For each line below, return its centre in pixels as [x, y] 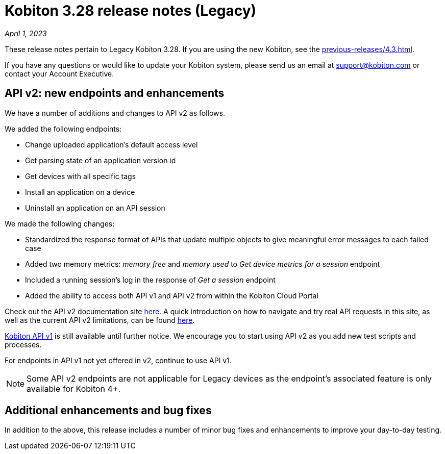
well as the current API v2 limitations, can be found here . [100, 320]
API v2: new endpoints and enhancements [115, 93]
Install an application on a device [80, 192]
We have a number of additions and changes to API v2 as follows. [115, 113]
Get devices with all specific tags [81, 176]
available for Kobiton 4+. [74, 388]
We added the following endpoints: [63, 129]
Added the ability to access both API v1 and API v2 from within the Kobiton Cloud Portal [172, 295]
